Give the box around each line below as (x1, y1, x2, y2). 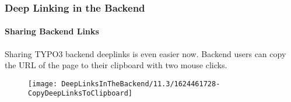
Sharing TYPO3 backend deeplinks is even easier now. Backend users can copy (5, 47, 286, 59)
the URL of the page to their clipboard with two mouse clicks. (5, 59, 227, 71)
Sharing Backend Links (5, 25, 99, 37)
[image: (28, 79, 58, 88)
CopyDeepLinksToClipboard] (28, 89, 132, 98)
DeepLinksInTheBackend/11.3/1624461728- (61, 79, 220, 88)
